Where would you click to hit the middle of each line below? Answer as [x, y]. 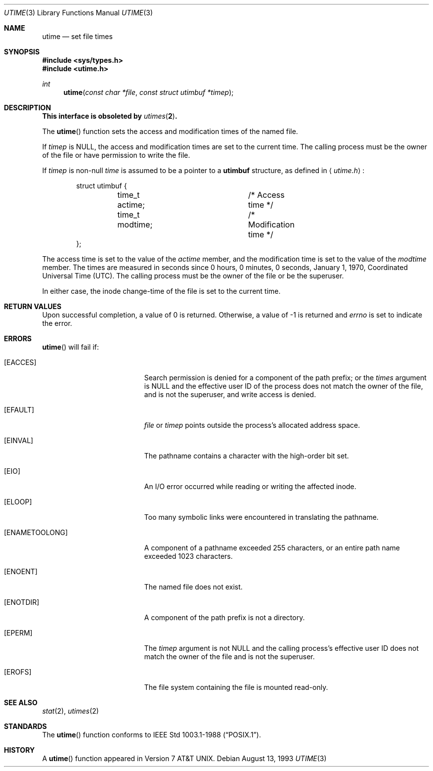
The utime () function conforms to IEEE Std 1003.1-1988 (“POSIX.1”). [152, 735]
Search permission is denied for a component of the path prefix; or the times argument [285, 378]
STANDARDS [25, 726]
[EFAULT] [19, 410]
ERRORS [18, 339]
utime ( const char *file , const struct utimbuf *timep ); [149, 92]
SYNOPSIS [22, 52]
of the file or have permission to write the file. [116, 155]
